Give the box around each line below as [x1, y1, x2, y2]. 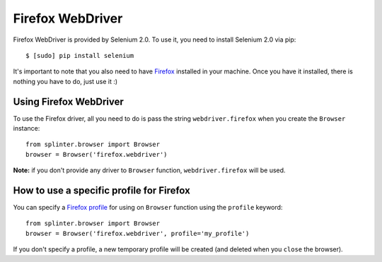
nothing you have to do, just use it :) [13, 77, 118, 85]
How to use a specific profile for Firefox [13, 184, 191, 196]
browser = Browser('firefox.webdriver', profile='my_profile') [25, 230, 250, 237]
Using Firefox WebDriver [13, 95, 124, 107]
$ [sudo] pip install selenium [25, 52, 134, 59]
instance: [13, 124, 40, 133]
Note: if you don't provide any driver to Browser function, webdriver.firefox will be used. [13, 166, 286, 174]
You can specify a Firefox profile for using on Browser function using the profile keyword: [13, 203, 283, 212]
